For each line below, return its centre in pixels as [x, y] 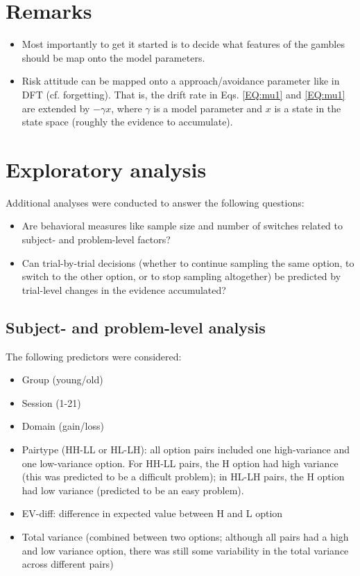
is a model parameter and [208, 108]
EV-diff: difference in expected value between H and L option [152, 513]
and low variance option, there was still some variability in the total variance [185, 550]
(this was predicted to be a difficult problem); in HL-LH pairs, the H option [183, 477]
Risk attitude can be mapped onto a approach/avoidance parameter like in [181, 81]
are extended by [56, 108]
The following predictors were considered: [94, 356]
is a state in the [308, 108]
